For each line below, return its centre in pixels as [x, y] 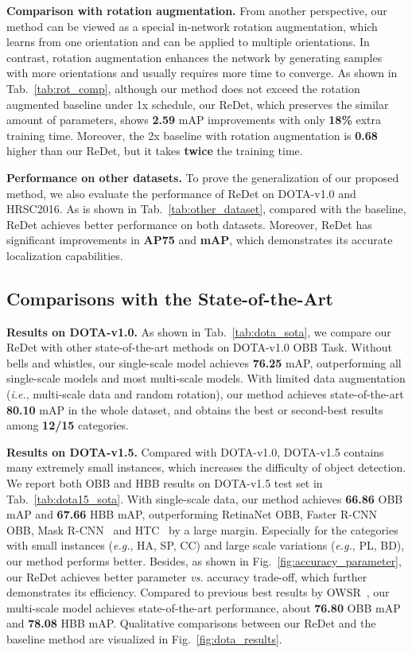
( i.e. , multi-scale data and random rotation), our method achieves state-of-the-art [205, 394]
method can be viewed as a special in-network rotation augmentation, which [192, 26]
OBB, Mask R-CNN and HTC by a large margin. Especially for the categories [202, 529]
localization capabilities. [65, 255]
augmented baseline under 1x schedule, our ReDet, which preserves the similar [198, 104]
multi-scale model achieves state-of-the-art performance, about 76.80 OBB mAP [204, 607]
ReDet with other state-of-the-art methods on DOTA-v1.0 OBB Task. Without [200, 347]
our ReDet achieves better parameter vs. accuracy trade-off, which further [187, 576]
